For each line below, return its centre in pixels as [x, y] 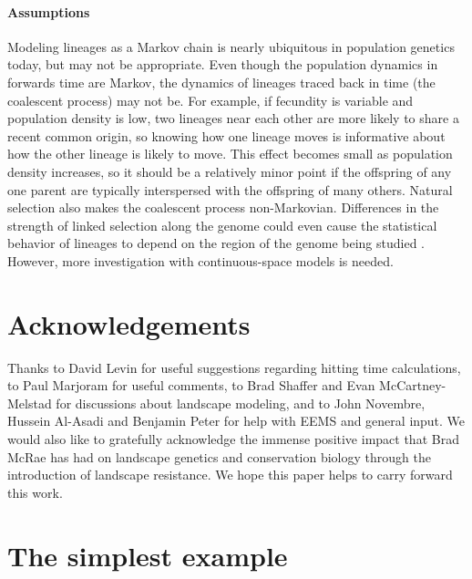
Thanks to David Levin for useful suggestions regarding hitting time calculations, [234, 367]
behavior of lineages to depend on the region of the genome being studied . [216, 243]
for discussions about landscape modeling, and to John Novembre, [241, 403]
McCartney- [413, 385]
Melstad [30, 403]
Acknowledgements [129, 323]
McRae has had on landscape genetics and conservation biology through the [219, 456]
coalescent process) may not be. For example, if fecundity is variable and [210, 100]
